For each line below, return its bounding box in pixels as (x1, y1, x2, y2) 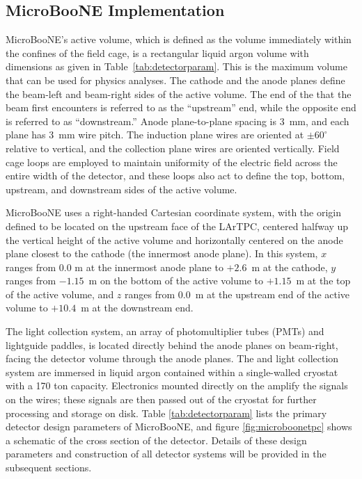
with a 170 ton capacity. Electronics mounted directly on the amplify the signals (6, 378, 348, 393)
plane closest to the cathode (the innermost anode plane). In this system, (6, 246, 318, 261)
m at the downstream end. (81, 300, 194, 315)
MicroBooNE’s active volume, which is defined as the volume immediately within (6, 32, 352, 47)
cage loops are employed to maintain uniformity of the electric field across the (6, 154, 338, 169)
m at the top (296, 273, 351, 288)
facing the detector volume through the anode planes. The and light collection (6, 351, 339, 366)
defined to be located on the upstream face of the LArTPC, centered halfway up (6, 218, 349, 233)
